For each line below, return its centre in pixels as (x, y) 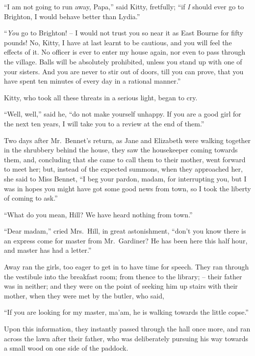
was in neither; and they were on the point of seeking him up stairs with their (121, 286)
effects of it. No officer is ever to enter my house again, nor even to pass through (125, 52)
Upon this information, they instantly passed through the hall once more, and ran (127, 329)
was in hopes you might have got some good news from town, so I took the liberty (127, 188)
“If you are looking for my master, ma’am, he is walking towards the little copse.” (126, 312)
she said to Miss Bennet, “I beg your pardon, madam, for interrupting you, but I (125, 178)
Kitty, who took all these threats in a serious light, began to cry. (101, 97)
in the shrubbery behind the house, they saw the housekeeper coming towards (121, 150)
